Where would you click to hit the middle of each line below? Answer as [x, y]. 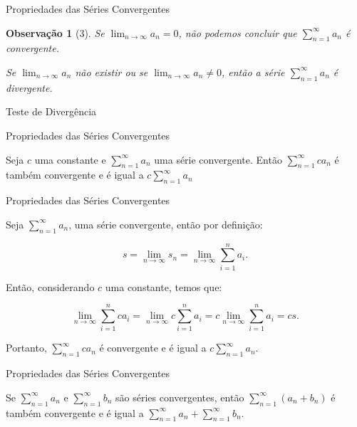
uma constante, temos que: [164, 286]
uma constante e [70, 159]
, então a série [253, 72]
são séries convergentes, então [180, 397]
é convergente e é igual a [153, 348]
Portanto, [26, 348]
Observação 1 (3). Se [55, 32]
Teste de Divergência [51, 111]
